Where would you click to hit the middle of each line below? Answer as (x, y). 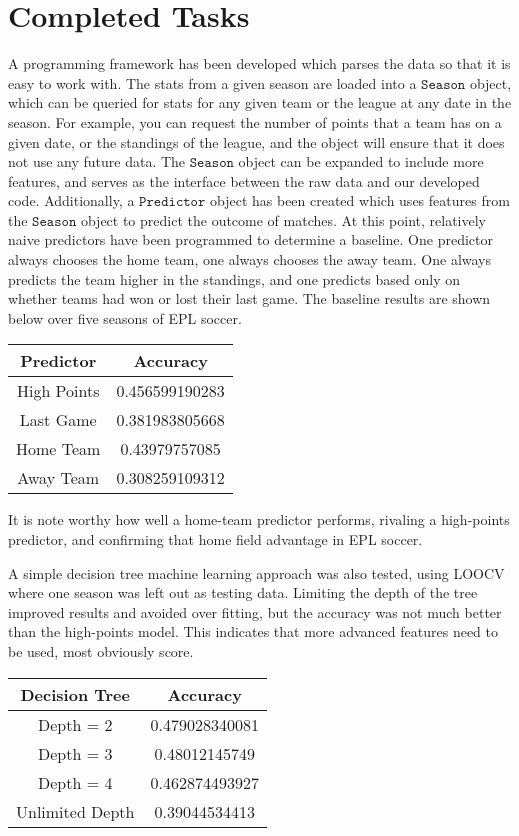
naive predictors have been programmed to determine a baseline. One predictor (250, 239)
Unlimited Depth (75, 811)
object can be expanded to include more (361, 161)
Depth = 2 (75, 724)
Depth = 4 (75, 782)
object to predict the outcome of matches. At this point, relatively (283, 219)
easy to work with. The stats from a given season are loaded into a (212, 82)
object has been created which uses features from (359, 200)
